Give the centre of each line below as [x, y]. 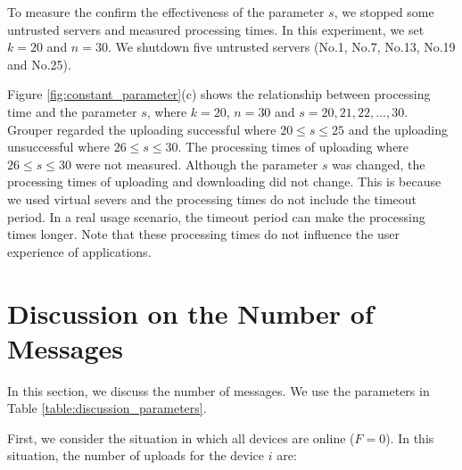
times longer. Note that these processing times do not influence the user [203, 234]
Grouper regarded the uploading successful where [142, 129]
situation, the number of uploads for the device [136, 455]
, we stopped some [384, 12]
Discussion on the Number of [190, 313]
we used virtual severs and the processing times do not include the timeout [212, 198]
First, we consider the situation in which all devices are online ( [181, 437]
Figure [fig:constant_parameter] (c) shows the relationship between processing [219, 94]
